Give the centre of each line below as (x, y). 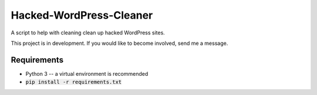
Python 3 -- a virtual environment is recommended (87, 73)
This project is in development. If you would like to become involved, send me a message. (119, 43)
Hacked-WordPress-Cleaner (82, 15)
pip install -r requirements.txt (74, 82)
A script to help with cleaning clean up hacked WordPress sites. (88, 33)
